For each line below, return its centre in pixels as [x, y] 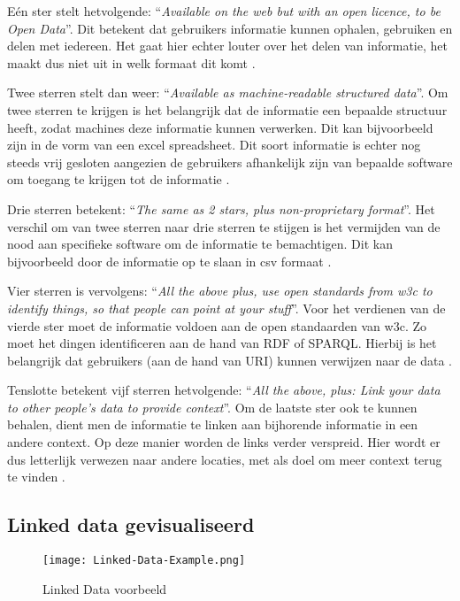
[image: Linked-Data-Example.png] [144, 561]
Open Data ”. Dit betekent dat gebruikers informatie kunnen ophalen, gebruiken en [230, 28]
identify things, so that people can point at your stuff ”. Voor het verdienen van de [226, 308]
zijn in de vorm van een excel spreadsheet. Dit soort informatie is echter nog [214, 145]
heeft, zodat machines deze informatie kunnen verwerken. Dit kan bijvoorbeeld [220, 127]
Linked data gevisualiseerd [131, 524]
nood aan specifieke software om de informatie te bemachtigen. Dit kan [200, 244]
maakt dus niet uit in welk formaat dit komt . [131, 62]
